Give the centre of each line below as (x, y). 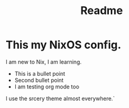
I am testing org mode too (47, 87)
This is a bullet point (40, 73)
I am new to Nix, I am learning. (44, 62)
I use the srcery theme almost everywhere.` (60, 98)
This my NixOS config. (64, 45)
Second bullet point (39, 80)
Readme (102, 11)
